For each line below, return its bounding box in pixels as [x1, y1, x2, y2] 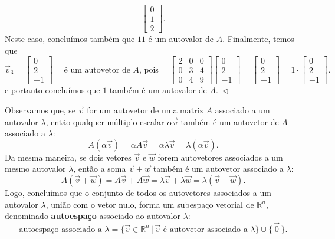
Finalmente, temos [227, 32, 294, 45]
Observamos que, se [5, 103, 76, 116]
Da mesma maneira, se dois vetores [5, 150, 132, 163]
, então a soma [73, 162, 126, 175]
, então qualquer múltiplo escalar [45, 115, 165, 127]
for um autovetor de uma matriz [87, 103, 203, 116]
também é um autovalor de [109, 84, 207, 96]
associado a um [215, 103, 270, 116]
